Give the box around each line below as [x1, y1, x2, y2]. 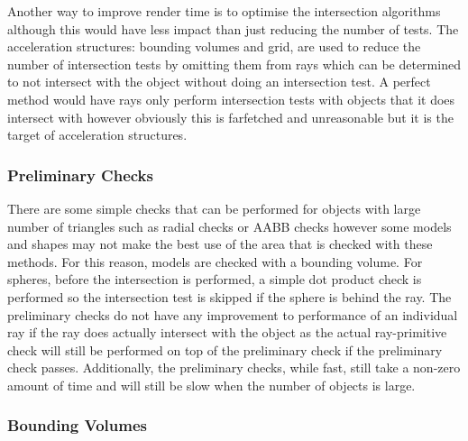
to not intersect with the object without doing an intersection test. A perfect [7, 72, 431, 91]
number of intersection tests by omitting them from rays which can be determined [7, 54, 461, 73]
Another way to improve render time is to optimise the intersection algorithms [7, 2, 441, 20]
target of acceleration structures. [7, 125, 188, 144]
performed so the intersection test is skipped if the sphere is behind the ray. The [7, 287, 452, 306]
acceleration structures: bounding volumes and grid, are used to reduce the [7, 37, 421, 56]
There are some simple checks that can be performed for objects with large [7, 198, 421, 217]
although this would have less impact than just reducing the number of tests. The [7, 19, 459, 38]
